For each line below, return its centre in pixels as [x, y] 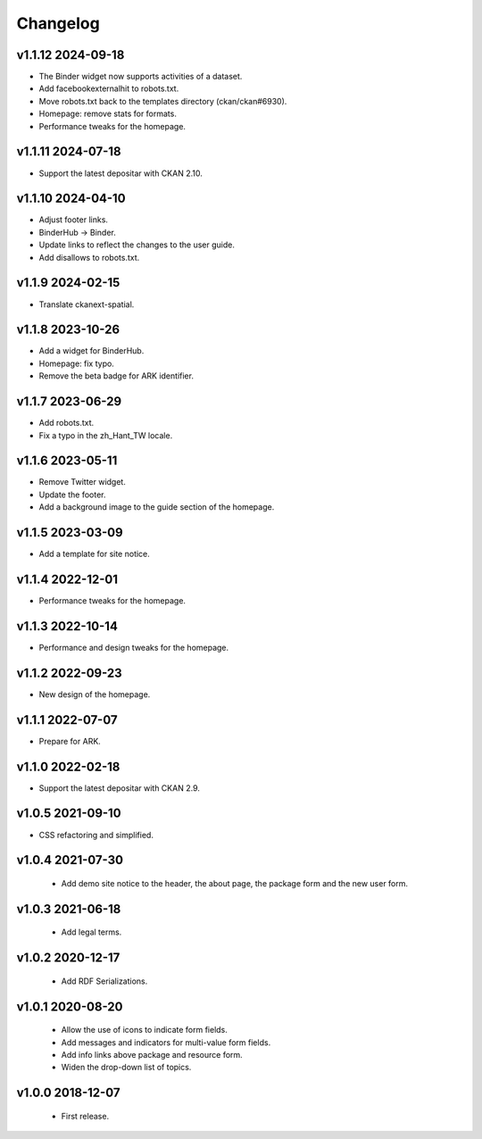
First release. [85, 1116]
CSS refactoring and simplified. [96, 835]
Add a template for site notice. [95, 554]
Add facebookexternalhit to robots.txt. [109, 88]
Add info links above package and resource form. [152, 1054]
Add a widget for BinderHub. [91, 351]
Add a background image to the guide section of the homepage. [157, 507]
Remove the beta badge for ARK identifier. [116, 376]
